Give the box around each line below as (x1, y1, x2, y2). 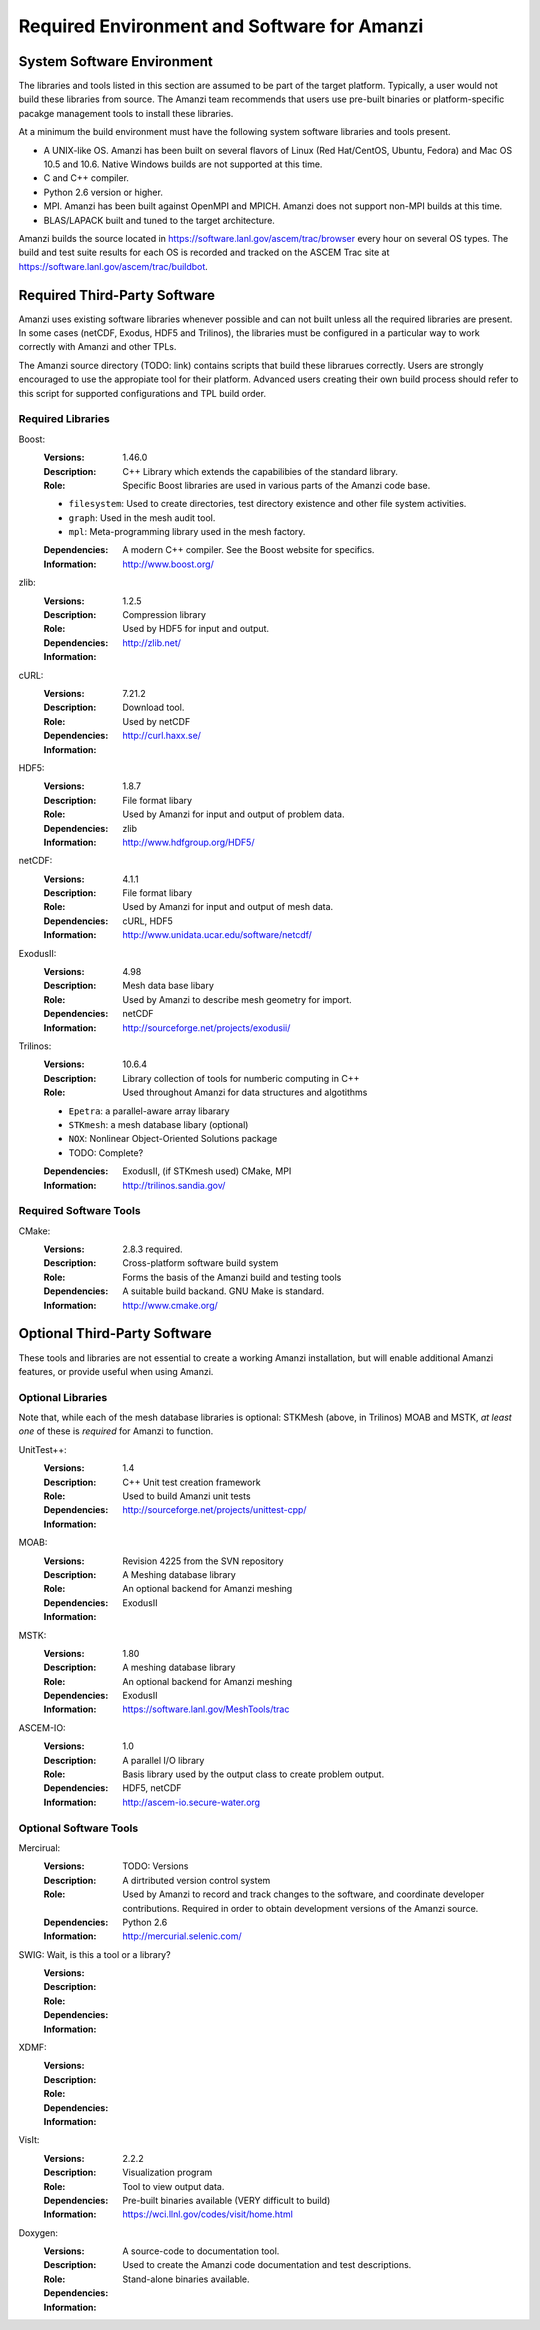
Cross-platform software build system (122, 1257, 279, 1269)
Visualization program (122, 2166, 213, 2179)
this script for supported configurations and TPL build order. (18, 387, 267, 399)
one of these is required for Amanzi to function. (18, 1425, 214, 1437)
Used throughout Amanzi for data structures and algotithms (122, 1086, 368, 1099)
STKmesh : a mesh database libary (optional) (68, 1118, 249, 1130)
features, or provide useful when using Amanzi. (18, 1365, 214, 1377)
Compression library (122, 609, 207, 621)
